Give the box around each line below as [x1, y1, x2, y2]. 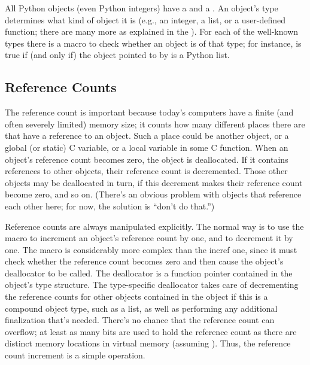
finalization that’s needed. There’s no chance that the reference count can [5, 314, 275, 326]
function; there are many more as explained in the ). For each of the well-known [5, 25, 299, 38]
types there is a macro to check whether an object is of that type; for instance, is [5, 36, 302, 49]
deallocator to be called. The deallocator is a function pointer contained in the [5, 266, 293, 279]
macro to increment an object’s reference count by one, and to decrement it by [5, 232, 293, 244]
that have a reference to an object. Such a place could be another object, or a [5, 129, 289, 142]
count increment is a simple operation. [5, 349, 145, 361]
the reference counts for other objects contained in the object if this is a [5, 290, 268, 303]
